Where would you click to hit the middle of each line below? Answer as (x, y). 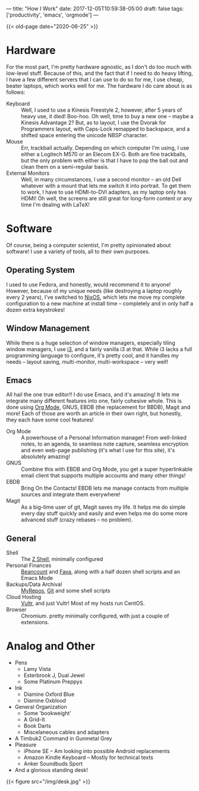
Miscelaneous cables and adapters (67, 732)
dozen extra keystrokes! (36, 310)
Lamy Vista (37, 669)
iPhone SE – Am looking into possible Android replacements (97, 751)
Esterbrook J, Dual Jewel (54, 675)
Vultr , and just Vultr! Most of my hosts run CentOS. (83, 603)
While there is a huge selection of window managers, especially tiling (91, 343)
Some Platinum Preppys (53, 682)
